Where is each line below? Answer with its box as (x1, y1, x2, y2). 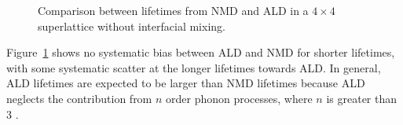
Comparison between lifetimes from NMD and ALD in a (38, 2, 309, 18)
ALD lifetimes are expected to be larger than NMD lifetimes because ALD (6, 75, 365, 91)
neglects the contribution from (6, 90, 152, 106)
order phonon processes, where (166, 90, 313, 106)
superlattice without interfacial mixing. (38, 17, 225, 34)
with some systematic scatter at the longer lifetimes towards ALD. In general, (6, 59, 381, 75)
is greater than (326, 90, 398, 106)
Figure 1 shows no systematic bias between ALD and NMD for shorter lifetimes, (6, 44, 395, 61)
